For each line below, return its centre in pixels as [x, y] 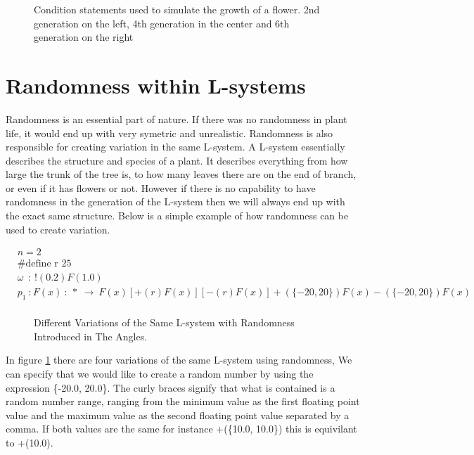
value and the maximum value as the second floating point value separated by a [178, 415]
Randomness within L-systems [156, 85]
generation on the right [84, 37]
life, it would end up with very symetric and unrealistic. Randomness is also [169, 133]
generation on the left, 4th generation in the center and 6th [162, 23]
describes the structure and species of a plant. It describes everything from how [177, 160]
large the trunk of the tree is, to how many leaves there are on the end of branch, [181, 174]
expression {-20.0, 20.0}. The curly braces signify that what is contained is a [171, 387]
